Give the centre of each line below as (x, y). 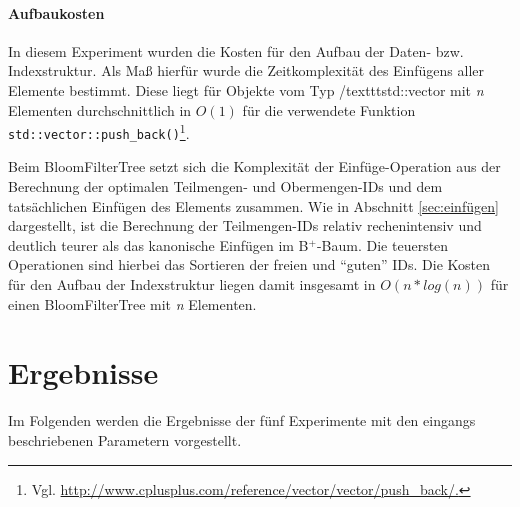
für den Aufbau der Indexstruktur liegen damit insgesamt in (192, 284)
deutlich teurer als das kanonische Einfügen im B (158, 244)
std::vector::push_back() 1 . (99, 131)
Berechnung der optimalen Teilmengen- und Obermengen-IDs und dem (225, 186)
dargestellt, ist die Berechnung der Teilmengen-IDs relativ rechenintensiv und (245, 225)
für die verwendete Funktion (329, 109)
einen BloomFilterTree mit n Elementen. (132, 303)
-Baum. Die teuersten (382, 244)
